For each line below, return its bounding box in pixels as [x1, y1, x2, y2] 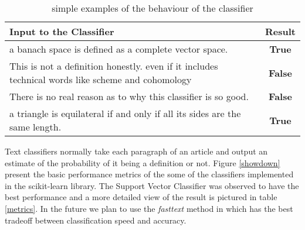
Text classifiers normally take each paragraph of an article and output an [5, 145, 268, 157]
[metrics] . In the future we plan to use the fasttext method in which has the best [5, 202, 293, 214]
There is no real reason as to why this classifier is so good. [9, 90, 249, 103]
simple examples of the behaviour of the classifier [52, 1, 253, 15]
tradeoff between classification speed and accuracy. [5, 214, 187, 226]
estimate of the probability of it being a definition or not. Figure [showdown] [5, 156, 280, 169]
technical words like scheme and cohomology [9, 73, 192, 86]
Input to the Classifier [9, 25, 114, 38]
